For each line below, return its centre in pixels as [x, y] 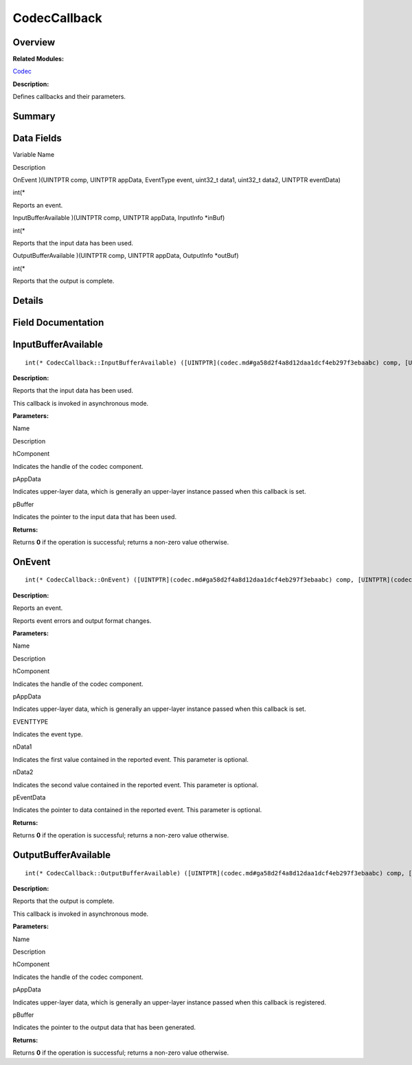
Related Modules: [38, 59]
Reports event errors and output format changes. [82, 621]
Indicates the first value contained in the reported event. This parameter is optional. [130, 759]
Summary [34, 117]
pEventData [29, 798]
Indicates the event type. [48, 734]
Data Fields [37, 139]
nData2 [23, 772]
